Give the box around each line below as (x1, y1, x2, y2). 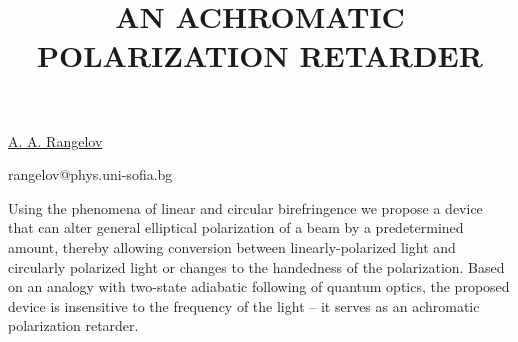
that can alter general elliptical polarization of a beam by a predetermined (8, 217, 464, 238)
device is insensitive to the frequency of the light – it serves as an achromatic (8, 295, 480, 316)
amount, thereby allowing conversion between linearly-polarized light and (8, 236, 456, 257)
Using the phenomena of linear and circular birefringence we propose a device (8, 197, 483, 218)
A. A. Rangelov (8, 130, 103, 151)
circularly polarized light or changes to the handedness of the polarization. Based (8, 256, 505, 277)
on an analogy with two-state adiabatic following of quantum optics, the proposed (8, 276, 510, 297)
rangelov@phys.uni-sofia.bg (8, 164, 173, 185)
